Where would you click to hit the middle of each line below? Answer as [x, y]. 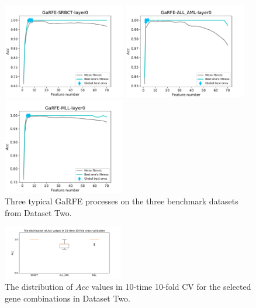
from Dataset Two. [38, 212]
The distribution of [39, 287]
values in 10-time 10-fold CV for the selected [171, 287]
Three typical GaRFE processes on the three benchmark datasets [122, 201]
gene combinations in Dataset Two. [68, 298]
